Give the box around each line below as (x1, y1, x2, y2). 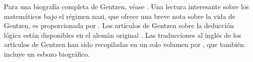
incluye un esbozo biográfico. (4, 48, 90, 59)
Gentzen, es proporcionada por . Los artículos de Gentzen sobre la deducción (4, 20, 234, 31)
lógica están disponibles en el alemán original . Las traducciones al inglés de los (4, 30, 241, 40)
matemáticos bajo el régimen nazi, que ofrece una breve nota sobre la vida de (4, 11, 235, 21)
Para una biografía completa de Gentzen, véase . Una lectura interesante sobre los (4, 1, 249, 11)
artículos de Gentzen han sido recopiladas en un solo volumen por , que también (4, 39, 244, 49)
